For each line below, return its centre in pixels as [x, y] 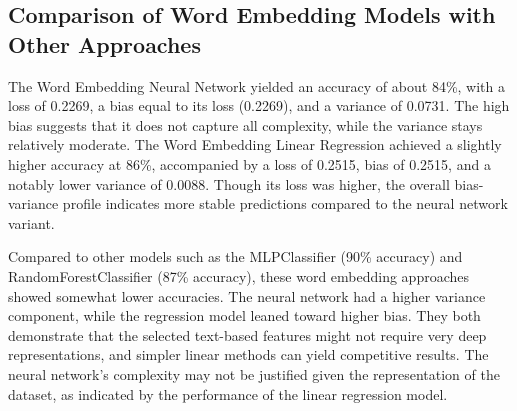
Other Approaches [104, 43]
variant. [31, 222]
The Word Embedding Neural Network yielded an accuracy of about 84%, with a [256, 85]
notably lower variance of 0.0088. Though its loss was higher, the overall [229, 183]
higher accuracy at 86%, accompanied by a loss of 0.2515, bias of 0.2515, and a [249, 163]
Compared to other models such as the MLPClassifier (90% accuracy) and [235, 256]
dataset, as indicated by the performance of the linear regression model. [228, 393]
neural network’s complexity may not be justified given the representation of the [254, 373]
